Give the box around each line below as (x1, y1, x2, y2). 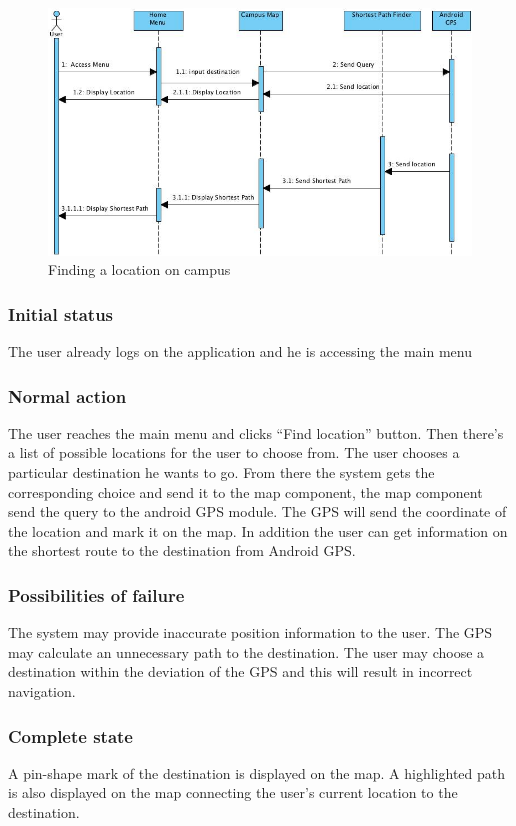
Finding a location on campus (48, 259, 231, 280)
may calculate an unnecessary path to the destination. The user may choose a (8, 641, 485, 662)
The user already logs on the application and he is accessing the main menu (8, 341, 472, 362)
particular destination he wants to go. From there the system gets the (8, 462, 435, 483)
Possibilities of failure (8, 582, 185, 607)
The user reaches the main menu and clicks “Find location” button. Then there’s (8, 422, 504, 443)
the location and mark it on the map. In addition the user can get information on (8, 520, 508, 541)
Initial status (8, 301, 114, 326)
